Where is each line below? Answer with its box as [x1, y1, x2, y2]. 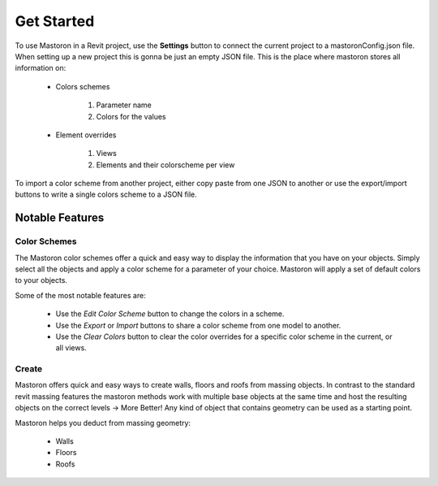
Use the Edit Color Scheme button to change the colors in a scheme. [55, 309, 285, 319]
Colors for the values [96, 111, 166, 121]
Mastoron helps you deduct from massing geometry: [15, 418, 191, 427]
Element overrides [55, 130, 117, 140]
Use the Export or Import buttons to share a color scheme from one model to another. [55, 320, 341, 330]
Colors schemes [55, 81, 110, 91]
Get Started [15, 12, 95, 30]
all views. [55, 343, 87, 353]
